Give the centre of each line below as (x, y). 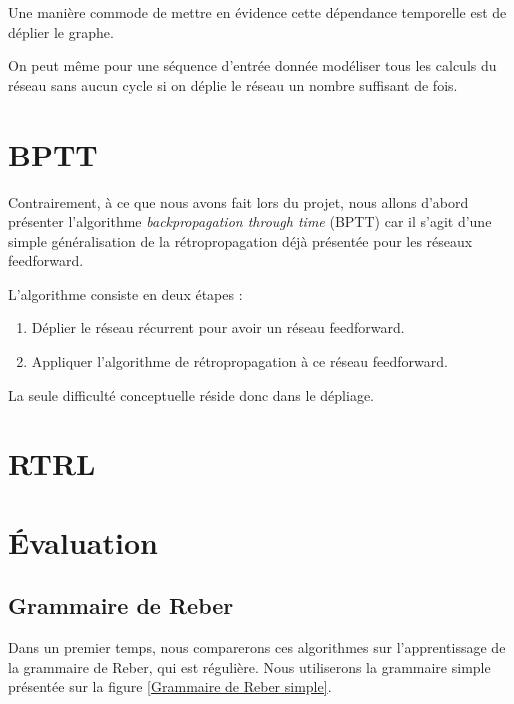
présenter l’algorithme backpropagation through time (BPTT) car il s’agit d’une (250, 221)
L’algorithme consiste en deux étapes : (125, 293)
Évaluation (83, 541)
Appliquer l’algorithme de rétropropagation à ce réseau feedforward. (239, 361)
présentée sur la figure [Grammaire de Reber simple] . (170, 686)
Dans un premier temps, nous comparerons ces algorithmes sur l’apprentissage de (257, 647)
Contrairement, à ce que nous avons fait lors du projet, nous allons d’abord (238, 201)
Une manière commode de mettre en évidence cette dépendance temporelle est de (257, 12)
